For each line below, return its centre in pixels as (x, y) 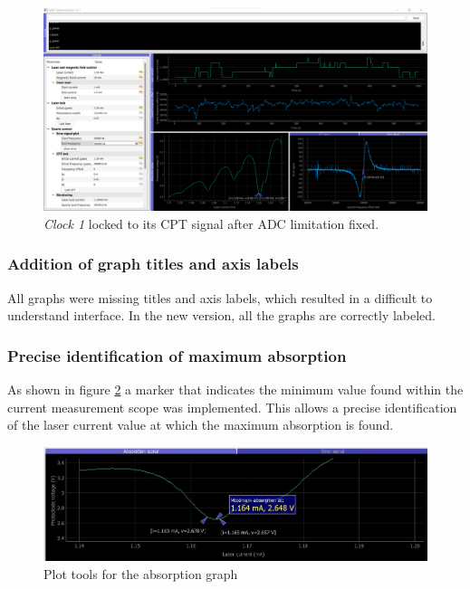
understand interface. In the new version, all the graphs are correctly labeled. (222, 315)
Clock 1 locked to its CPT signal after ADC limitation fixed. (211, 223)
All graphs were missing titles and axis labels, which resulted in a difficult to (220, 297)
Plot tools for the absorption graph (141, 573)
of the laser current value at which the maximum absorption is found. (201, 425)
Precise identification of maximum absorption (177, 355)
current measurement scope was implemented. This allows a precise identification (232, 407)
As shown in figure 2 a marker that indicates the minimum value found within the (235, 389)
